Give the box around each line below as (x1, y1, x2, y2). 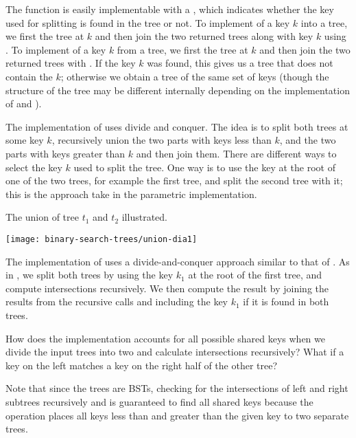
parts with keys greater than (5, 146, 126, 160)
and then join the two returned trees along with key (95, 29, 313, 43)
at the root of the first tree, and (188, 267, 322, 282)
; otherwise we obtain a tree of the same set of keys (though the (60, 69, 329, 83)
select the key (5, 160, 62, 174)
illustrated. (121, 210, 167, 224)
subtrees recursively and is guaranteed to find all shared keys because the (5, 394, 313, 408)
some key (5, 133, 44, 147)
